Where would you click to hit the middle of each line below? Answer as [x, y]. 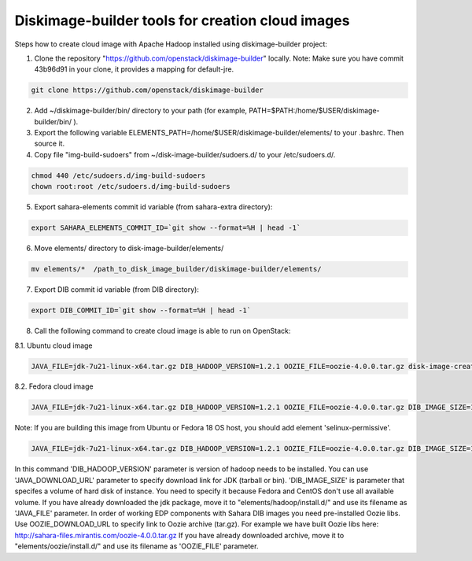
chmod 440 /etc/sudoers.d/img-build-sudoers [118, 175]
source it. [50, 144]
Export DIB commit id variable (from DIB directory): [117, 290]
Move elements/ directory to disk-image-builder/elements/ [129, 249]
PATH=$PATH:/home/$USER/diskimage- [315, 111]
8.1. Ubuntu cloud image [54, 345]
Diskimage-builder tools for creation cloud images [182, 20]
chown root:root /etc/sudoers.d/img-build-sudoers [131, 186]
